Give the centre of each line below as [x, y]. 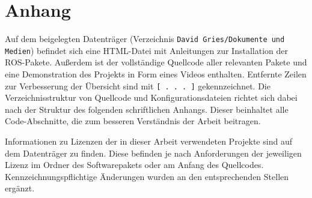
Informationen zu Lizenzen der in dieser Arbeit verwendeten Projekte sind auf [148, 141]
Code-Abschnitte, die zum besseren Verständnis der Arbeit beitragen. [133, 121]
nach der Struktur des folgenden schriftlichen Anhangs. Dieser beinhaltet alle [147, 109]
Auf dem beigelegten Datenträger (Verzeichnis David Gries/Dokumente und [145, 39]
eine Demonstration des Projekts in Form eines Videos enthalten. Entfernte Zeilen [156, 74]
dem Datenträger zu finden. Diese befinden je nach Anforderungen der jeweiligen [153, 153]
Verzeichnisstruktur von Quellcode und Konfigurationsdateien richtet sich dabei [151, 97]
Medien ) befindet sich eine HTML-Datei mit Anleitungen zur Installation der [146, 50]
